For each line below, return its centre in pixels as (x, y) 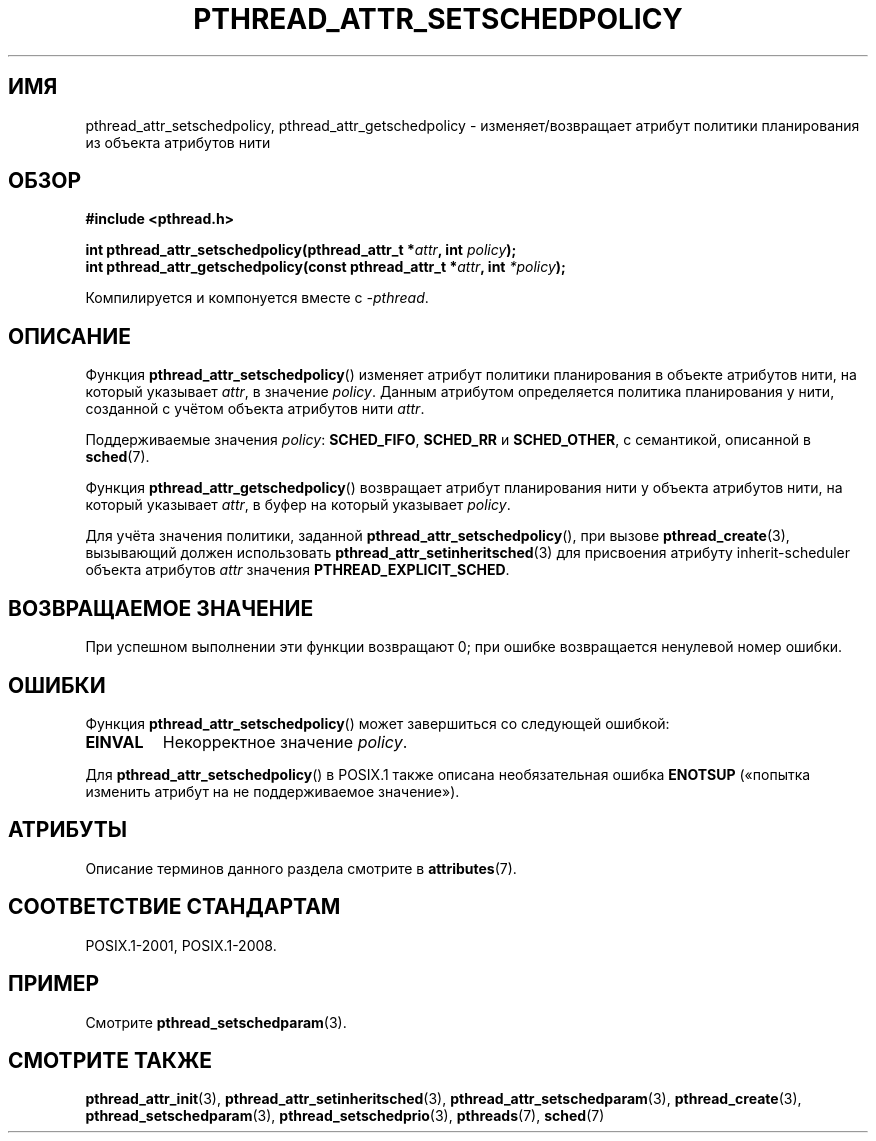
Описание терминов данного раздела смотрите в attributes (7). (301, 868)
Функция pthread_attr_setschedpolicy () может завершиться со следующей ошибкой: (377, 723)
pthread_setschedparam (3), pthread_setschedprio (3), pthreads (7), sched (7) (345, 1116)
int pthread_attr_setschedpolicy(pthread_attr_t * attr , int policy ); (301, 250)
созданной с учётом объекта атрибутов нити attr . (255, 409)
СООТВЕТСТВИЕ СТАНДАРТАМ (174, 907)
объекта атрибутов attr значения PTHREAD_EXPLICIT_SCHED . (297, 570)
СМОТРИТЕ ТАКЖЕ (110, 1060)
